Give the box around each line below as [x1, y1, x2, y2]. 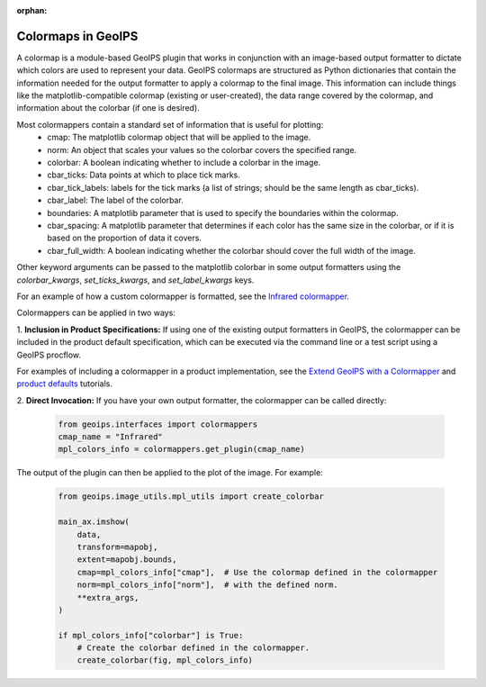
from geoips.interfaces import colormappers [58, 419, 258, 429]
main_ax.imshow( [58, 517, 130, 527]
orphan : [16, 5, 48, 15]
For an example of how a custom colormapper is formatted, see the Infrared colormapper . [16, 291, 350, 302]
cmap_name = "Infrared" [58, 432, 164, 442]
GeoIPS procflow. [16, 349, 81, 360]
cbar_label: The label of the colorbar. [47, 194, 184, 206]
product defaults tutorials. [16, 378, 112, 389]
